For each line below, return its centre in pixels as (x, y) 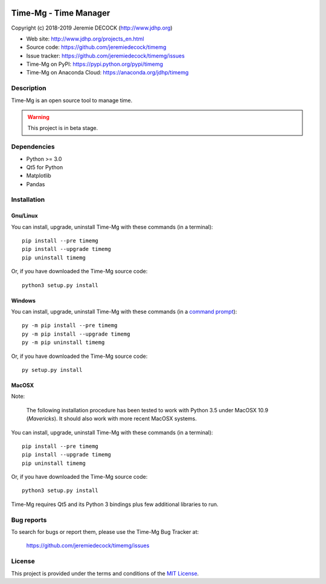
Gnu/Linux (25, 216)
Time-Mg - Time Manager (61, 13)
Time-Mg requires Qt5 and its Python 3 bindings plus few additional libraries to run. (115, 504)
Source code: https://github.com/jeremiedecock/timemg (96, 47)
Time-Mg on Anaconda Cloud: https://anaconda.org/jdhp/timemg (107, 73)
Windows (23, 300)
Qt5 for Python (45, 167)
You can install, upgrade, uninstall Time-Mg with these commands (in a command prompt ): (124, 312)
